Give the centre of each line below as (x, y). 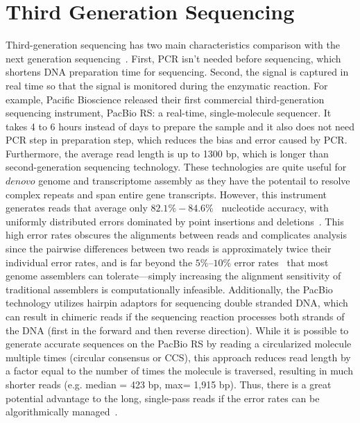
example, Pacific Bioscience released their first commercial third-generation (165, 99)
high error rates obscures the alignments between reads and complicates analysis (176, 235)
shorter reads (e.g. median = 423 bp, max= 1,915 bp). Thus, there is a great (169, 384)
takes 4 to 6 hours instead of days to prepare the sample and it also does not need (180, 126)
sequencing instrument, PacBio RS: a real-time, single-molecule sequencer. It (169, 113)
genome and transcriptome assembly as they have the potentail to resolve (194, 181)
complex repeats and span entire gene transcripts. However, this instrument (166, 194)
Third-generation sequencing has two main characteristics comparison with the (173, 45)
